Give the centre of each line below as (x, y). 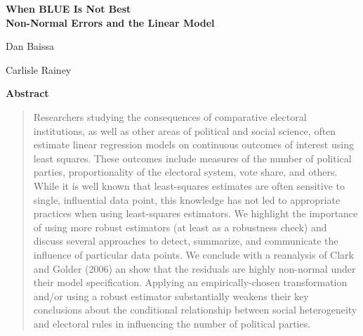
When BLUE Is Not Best (68, 8)
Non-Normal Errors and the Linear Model (110, 22)
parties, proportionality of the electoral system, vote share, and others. (185, 172)
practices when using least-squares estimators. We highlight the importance (196, 213)
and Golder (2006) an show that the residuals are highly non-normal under (194, 268)
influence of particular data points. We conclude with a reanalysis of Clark (193, 254)
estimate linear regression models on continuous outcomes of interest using (193, 144)
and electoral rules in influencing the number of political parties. (172, 323)
